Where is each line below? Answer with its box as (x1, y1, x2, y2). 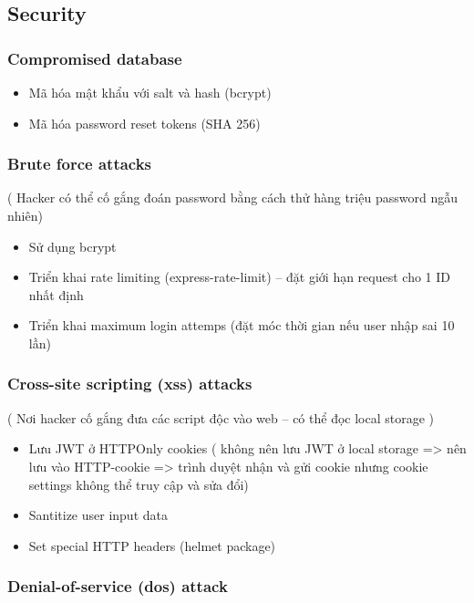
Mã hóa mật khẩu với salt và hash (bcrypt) (28, 83, 272, 101)
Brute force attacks (7, 152, 152, 175)
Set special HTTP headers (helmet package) (28, 535, 276, 555)
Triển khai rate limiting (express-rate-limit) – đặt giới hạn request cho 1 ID (28, 267, 451, 286)
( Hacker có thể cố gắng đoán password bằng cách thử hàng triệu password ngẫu (7, 188, 458, 207)
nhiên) (7, 206, 43, 224)
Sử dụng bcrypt (28, 236, 117, 255)
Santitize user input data (28, 505, 168, 525)
